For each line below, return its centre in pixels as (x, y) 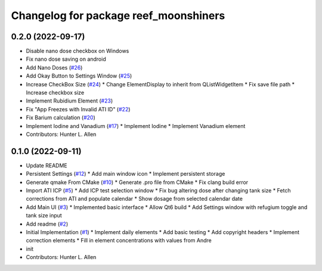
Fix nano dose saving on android (66, 59)
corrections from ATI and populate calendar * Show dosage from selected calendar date (134, 199)
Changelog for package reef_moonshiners (118, 15)
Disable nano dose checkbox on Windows (78, 51)
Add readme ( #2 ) (47, 224)
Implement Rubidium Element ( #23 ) (69, 101)
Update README (47, 165)
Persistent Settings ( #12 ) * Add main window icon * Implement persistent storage (126, 174)
